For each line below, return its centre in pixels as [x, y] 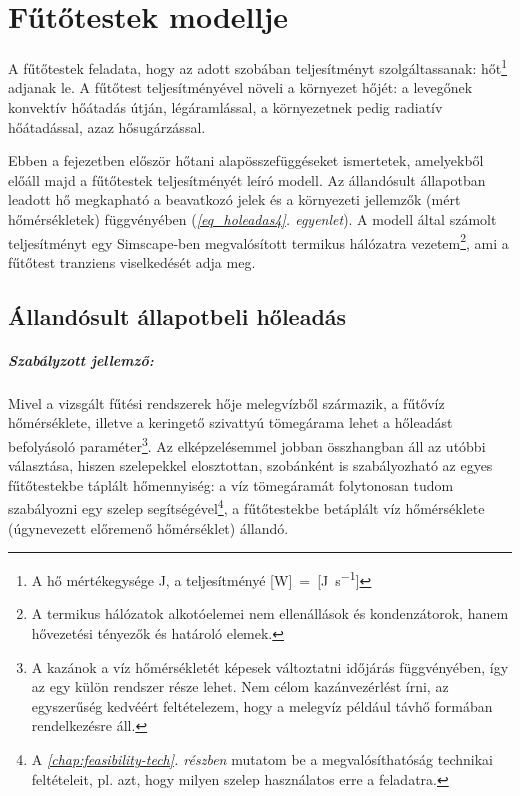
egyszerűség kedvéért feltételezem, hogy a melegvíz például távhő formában [262, 705]
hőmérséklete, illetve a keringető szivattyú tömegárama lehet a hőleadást [230, 422]
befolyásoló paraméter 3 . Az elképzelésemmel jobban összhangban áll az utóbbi [247, 444]
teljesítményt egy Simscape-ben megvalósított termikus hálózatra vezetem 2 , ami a [258, 241]
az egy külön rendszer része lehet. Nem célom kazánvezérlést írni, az [240, 686]
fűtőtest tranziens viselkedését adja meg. [132, 261]
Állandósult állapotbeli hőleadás [177, 315]
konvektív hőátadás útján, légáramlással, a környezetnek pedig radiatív [225, 106]
